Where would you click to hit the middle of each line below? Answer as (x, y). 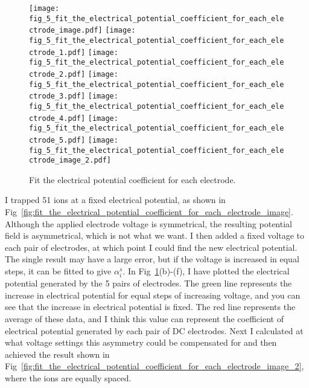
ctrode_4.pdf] (57, 118)
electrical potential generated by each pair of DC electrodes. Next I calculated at (154, 330)
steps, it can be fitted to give (58, 271)
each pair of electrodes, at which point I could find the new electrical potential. (151, 247)
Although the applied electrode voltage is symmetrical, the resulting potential (148, 223)
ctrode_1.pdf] (57, 52)
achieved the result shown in (57, 354)
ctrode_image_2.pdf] (70, 160)
